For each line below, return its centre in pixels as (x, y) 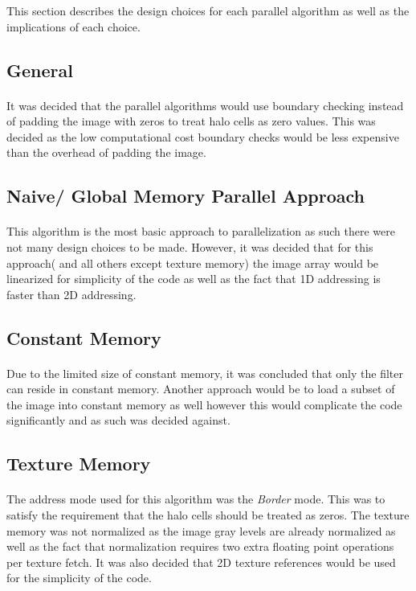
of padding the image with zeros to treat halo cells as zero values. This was (191, 121)
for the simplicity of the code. (79, 578)
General (40, 70)
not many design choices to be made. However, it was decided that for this (190, 246)
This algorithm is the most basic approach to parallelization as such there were (201, 231)
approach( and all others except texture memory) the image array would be (193, 263)
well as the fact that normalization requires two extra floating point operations (200, 546)
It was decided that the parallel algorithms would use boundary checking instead (205, 105)
